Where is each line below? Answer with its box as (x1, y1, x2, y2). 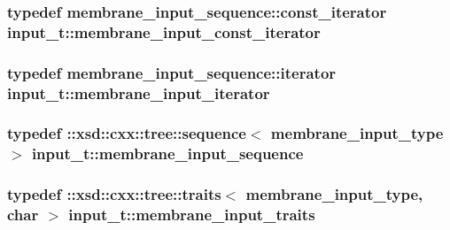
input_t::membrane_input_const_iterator (7, 20, 321, 42)
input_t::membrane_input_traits (68, 203, 315, 226)
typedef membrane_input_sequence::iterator (7, 61, 337, 83)
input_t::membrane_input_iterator (7, 81, 270, 103)
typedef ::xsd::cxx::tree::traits (7, 183, 221, 205)
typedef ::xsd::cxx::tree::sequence (7, 122, 246, 144)
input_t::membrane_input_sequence (31, 142, 304, 165)
